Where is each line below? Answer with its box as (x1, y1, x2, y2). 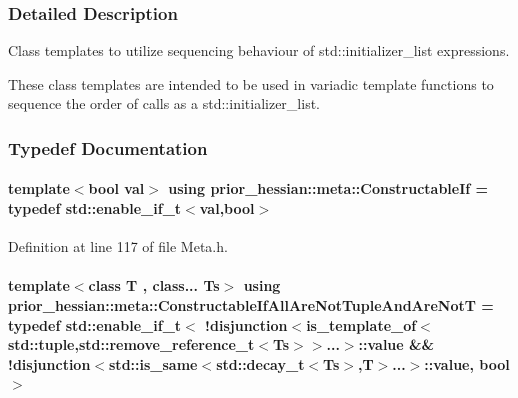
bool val (88, 178, 145, 199)
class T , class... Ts (88, 275, 220, 296)
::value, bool (424, 353, 510, 374)
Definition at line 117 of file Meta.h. (8, 236, 228, 257)
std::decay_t (216, 353, 305, 374)
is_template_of (306, 314, 417, 335)
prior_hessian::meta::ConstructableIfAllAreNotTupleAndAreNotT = (8, 295, 494, 316)
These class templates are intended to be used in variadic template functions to (8, 73, 494, 94)
